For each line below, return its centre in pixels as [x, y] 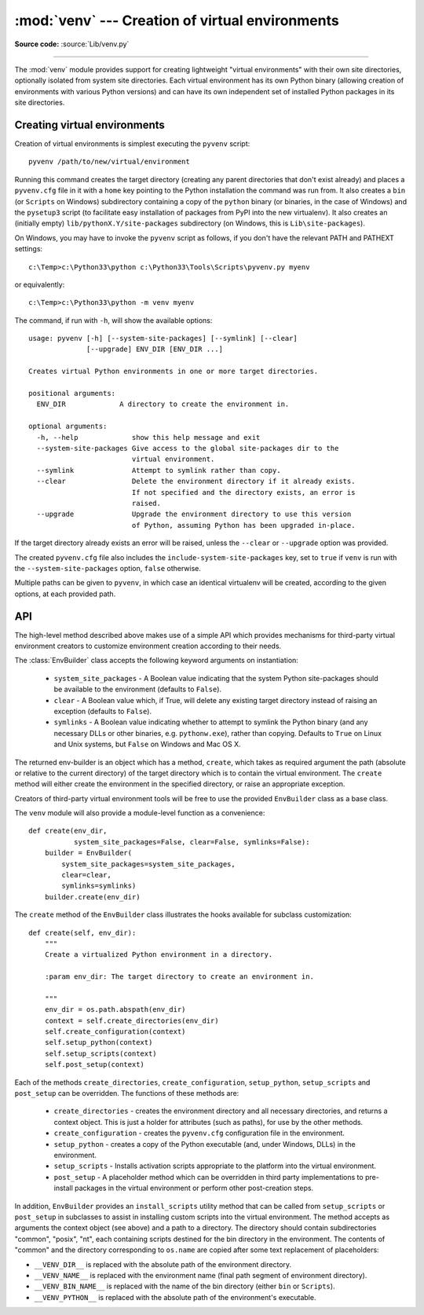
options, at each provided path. [65, 594]
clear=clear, [86, 875]
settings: [29, 249]
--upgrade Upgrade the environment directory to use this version [194, 514]
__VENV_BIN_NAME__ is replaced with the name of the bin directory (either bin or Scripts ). [185, 1286]
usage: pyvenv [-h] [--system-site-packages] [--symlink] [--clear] [163, 339]
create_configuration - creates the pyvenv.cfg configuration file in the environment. [199, 1133]
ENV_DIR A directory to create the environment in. [163, 404]
